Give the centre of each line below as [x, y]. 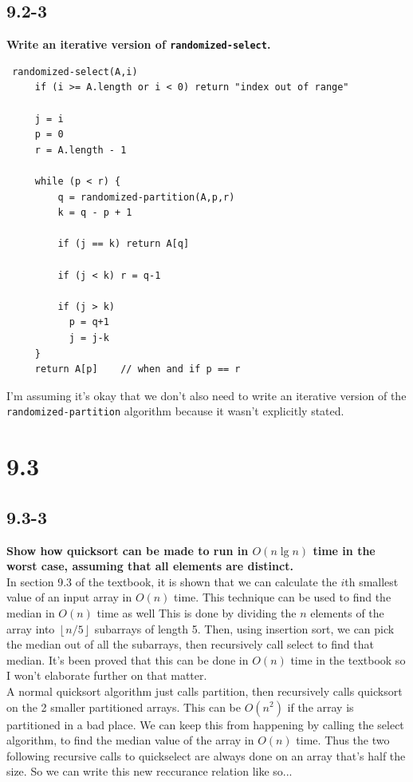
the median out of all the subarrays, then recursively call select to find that [190, 644]
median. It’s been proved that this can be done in [128, 659]
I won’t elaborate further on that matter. [107, 675]
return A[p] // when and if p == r [138, 369]
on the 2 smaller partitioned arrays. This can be [124, 707]
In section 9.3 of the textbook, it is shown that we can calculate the [172, 581]
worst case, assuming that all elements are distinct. [150, 566]
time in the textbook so [348, 659]
